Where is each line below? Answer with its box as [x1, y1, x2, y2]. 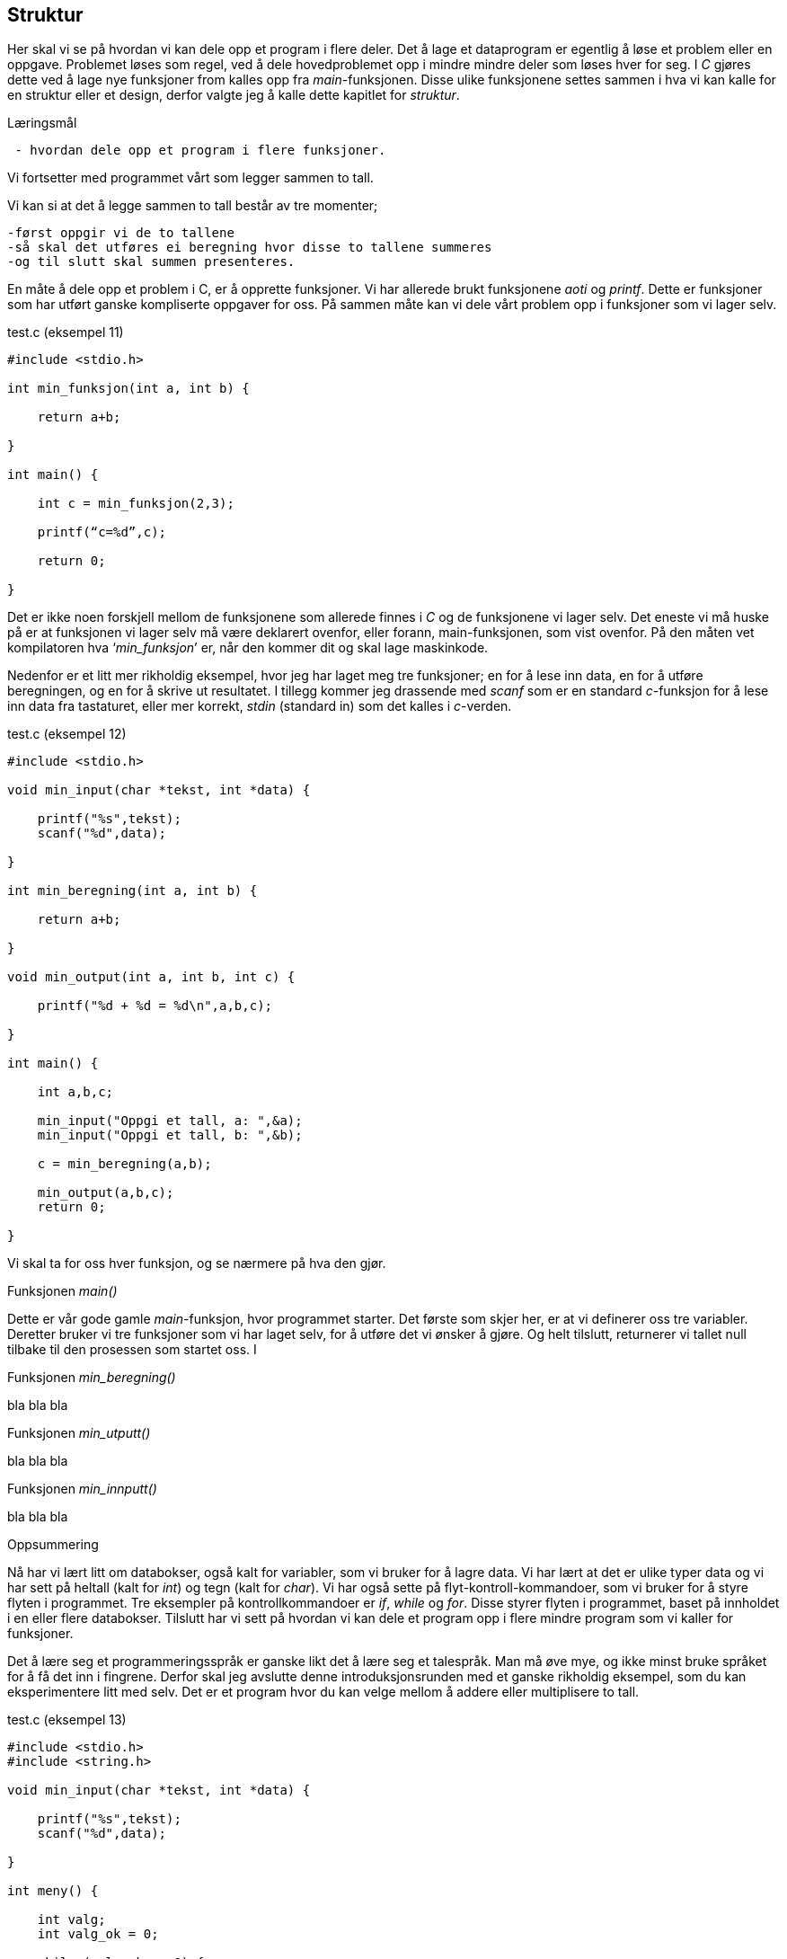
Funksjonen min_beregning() [7, 1370, 176, 1386]
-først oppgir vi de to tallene [7, 226, 234, 241]
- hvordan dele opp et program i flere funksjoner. [14, 143, 386, 158]
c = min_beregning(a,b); [37, 1157, 212, 1172]
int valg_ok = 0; [37, 1927, 159, 1942]
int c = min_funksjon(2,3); [37, 496, 234, 511]
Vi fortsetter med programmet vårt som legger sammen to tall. [7, 170, 374, 186]
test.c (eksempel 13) [7, 1712, 127, 1728]
